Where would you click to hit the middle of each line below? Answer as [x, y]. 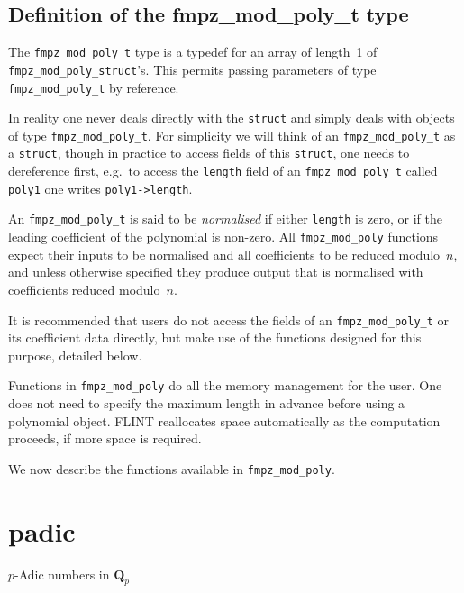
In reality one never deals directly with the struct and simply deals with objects [232, 118]
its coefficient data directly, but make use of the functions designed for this [215, 338]
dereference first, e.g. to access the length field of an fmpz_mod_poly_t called [223, 171]
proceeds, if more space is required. [105, 438]
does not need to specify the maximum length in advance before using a [207, 403]
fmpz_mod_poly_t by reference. [94, 87]
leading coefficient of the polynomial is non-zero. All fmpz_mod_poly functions [223, 237]
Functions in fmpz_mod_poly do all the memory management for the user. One [225, 385]
